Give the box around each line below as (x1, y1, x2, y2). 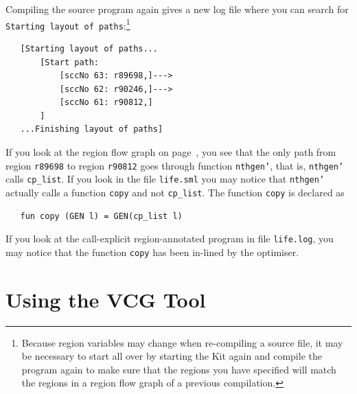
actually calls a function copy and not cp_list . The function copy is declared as (5, 185, 345, 199)
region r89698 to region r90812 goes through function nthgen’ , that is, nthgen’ (5, 158, 344, 172)
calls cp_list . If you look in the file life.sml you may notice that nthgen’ (5, 172, 325, 186)
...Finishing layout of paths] (20, 124, 163, 135)
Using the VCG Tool (5, 285, 206, 313)
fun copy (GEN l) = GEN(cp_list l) (20, 211, 183, 221)
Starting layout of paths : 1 (5, 16, 130, 32)
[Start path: (40, 57, 100, 67)
